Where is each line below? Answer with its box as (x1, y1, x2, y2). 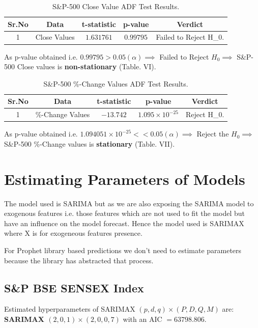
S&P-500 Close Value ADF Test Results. (52, 1, 180, 11)
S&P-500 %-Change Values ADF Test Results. (43, 78, 188, 89)
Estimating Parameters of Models (4, 168, 245, 189)
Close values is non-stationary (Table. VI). (17, 61, 156, 72)
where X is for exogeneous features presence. (4, 228, 142, 238)
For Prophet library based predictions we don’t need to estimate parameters (4, 244, 242, 255)
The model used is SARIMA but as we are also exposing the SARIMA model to (4, 198, 254, 208)
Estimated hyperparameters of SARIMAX (4, 304, 135, 314)
